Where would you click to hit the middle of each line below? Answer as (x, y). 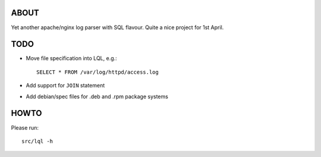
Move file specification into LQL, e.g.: (71, 58)
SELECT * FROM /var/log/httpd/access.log (97, 72)
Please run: (25, 127)
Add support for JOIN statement (65, 86)
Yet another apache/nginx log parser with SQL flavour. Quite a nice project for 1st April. (117, 27)
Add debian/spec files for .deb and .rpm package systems (97, 96)
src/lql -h (37, 141)
